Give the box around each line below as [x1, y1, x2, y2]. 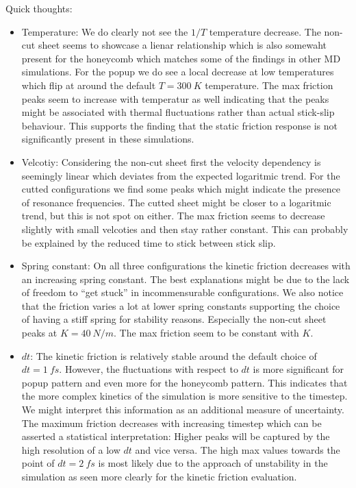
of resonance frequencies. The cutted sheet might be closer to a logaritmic [21, 195, 331, 209]
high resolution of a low [21, 442, 120, 456]
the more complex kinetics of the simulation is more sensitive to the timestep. [21, 389, 348, 403]
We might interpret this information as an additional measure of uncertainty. [21, 402, 344, 417]
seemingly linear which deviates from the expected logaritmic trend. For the [21, 168, 340, 182]
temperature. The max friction [205, 77, 333, 92]
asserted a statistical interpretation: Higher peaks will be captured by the [21, 429, 330, 443]
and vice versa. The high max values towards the [135, 442, 340, 456]
